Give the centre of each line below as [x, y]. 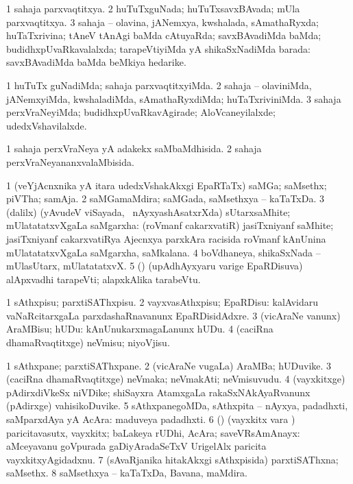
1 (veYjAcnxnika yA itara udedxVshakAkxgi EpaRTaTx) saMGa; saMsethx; [167, 185]
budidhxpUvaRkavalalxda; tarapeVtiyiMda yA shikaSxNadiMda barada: [158, 48]
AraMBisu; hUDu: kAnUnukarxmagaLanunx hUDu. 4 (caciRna [140, 329]
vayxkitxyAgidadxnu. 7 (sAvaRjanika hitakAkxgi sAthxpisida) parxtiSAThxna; [172, 459]
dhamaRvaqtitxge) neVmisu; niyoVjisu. [88, 342]
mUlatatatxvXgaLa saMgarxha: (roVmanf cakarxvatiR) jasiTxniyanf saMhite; [170, 225]
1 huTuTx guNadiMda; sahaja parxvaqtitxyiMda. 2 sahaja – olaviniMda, [159, 85]
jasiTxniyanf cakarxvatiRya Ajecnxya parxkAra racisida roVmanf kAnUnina [166, 238]
